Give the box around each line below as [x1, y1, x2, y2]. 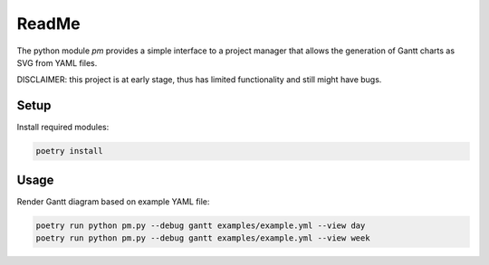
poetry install [35, 146, 103, 156]
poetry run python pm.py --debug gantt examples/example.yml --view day [35, 220, 366, 231]
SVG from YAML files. [16, 57, 98, 68]
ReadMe [16, 14, 81, 33]
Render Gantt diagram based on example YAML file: [16, 195, 210, 207]
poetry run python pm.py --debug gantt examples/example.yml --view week [35, 233, 370, 243]
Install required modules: [16, 122, 110, 133]
